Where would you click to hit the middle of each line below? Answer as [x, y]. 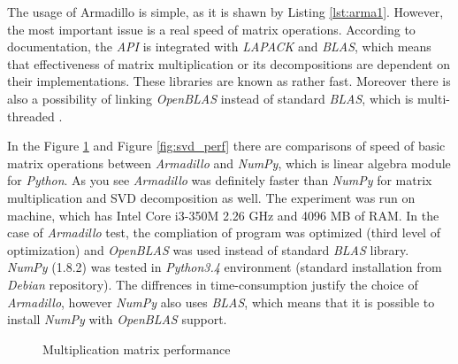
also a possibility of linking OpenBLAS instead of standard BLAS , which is [210, 98]
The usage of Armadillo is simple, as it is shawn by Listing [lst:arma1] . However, [225, 12]
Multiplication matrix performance [137, 349]
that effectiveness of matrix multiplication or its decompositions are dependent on [229, 63]
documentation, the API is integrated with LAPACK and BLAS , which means [219, 46]
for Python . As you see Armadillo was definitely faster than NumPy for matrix [220, 180]
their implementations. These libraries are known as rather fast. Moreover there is [229, 81]
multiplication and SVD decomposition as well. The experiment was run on [211, 197]
